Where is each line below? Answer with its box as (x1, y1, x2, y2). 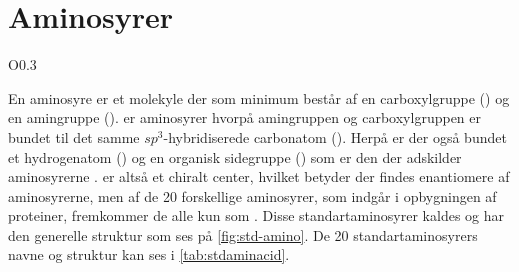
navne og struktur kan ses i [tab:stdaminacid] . (8, 244, 290, 265)
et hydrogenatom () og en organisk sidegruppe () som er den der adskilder (8, 146, 462, 167)
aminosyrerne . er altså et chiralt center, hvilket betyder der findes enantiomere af (8, 166, 510, 187)
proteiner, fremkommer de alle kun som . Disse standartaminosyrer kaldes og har (8, 205, 505, 226)
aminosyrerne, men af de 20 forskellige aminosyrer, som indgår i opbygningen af (8, 185, 497, 206)
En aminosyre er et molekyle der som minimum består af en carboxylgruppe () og (8, 87, 510, 108)
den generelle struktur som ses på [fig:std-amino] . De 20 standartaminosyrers (8, 224, 478, 245)
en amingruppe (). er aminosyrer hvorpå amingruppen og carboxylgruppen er (8, 107, 482, 128)
